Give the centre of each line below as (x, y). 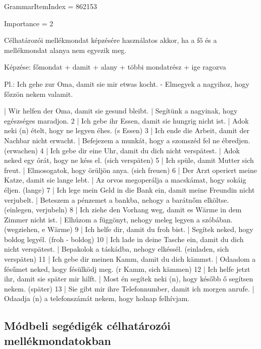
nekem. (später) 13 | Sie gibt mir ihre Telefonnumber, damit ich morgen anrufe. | (129, 288)
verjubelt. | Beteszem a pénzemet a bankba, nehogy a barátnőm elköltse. (117, 199)
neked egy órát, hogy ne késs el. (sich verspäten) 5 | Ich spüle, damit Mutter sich (129, 160)
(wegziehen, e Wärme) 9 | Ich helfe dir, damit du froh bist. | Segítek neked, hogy (129, 229)
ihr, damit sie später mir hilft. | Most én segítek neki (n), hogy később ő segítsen (129, 279)
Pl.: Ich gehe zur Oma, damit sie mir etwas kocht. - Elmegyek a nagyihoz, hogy (127, 83)
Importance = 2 (29, 23)
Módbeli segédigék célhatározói (87, 326)
